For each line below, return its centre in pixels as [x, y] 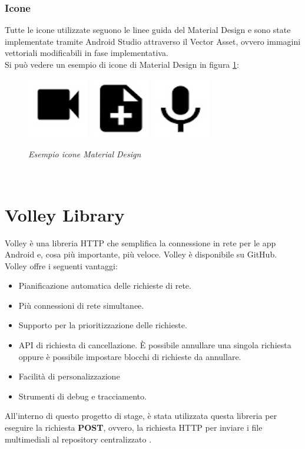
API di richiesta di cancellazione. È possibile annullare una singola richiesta [155, 345]
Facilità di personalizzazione [69, 376]
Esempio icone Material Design [85, 154]
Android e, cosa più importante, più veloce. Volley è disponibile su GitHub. [141, 254]
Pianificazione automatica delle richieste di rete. [105, 285]
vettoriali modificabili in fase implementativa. [87, 53]
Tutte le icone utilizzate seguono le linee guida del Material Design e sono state [148, 30]
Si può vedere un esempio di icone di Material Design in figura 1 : [122, 64]
